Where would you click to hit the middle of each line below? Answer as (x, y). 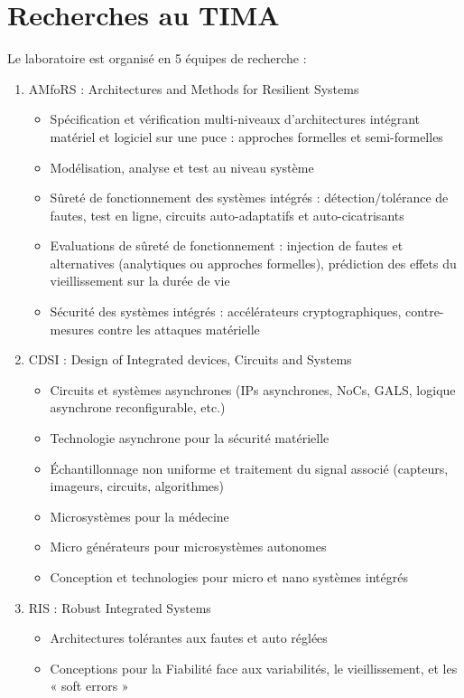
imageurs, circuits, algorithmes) (137, 486)
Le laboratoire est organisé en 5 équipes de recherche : (157, 58)
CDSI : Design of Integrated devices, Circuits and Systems (190, 359)
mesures (72, 329)
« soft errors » (89, 686)
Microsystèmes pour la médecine (139, 516)
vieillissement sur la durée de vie (140, 281)
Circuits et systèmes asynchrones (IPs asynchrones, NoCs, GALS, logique (253, 389)
